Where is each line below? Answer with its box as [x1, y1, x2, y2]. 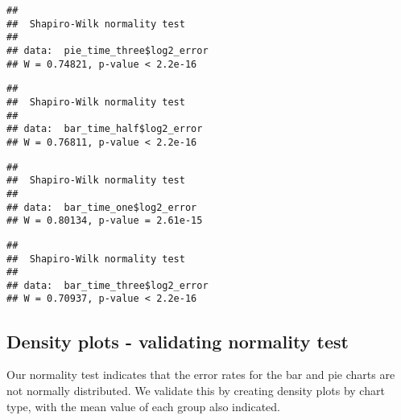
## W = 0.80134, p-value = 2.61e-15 [6, 215, 203, 227]
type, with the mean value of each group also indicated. [6, 397, 281, 414]
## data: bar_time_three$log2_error [6, 279, 209, 291]
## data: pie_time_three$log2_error [6, 44, 209, 56]
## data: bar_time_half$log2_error [6, 123, 203, 135]
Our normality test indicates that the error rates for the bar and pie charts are [6, 366, 395, 383]
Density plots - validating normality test [6, 328, 349, 353]
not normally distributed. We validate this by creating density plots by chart [6, 381, 385, 398]
